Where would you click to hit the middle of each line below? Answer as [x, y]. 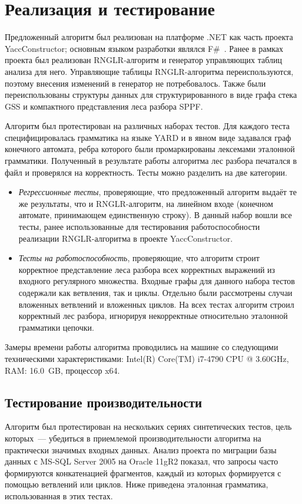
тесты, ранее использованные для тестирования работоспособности [139, 227]
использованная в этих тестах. [59, 495]
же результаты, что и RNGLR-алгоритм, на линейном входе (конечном [146, 203]
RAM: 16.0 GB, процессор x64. [62, 370]
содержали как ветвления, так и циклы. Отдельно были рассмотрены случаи [155, 292]
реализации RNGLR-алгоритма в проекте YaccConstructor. [126, 238]
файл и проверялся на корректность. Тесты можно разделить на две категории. [146, 172]
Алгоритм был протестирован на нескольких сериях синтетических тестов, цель [148, 426]
